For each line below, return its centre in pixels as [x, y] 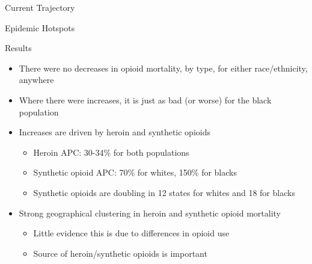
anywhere [36, 80]
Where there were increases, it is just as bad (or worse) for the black [145, 100]
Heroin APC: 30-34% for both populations [111, 152]
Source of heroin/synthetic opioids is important [120, 253]
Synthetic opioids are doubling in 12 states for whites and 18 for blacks [164, 192]
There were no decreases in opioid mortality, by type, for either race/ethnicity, [163, 68]
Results [18, 48]
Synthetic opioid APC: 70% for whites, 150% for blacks [135, 172]
